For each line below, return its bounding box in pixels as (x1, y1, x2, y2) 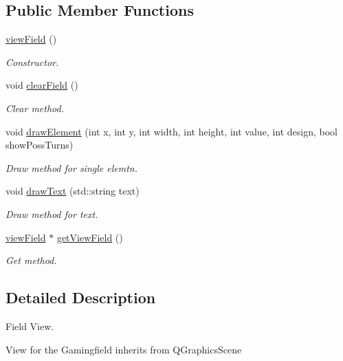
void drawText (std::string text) (5, 184, 140, 198)
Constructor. (5, 54, 59, 69)
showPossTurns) (5, 138, 74, 152)
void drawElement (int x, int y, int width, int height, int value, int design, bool (5, 124, 338, 138)
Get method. (5, 253, 57, 267)
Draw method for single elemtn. (5, 160, 137, 175)
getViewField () (56, 230, 123, 244)
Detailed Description (5, 287, 156, 308)
